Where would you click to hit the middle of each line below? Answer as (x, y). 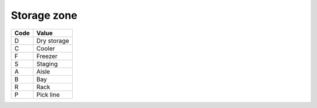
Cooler (45, 48)
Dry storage (53, 41)
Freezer (47, 56)
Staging (47, 63)
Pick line (48, 95)
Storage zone (44, 15)
